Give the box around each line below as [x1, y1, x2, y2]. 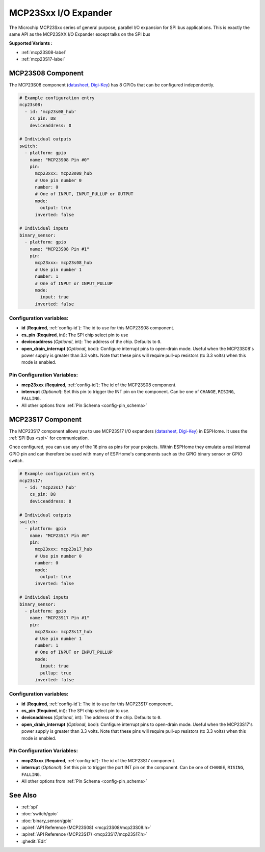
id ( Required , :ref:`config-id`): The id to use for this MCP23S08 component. [21, 325, 174, 331]
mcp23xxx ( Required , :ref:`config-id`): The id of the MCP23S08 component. [21, 382, 177, 388]
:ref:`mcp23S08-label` [21, 49, 66, 55]
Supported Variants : [9, 40, 53, 46]
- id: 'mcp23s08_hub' [25, 108, 77, 114]
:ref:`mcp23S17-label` [21, 56, 65, 62]
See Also [9, 791, 37, 799]
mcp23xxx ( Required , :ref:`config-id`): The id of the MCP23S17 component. [21, 757, 176, 763]
